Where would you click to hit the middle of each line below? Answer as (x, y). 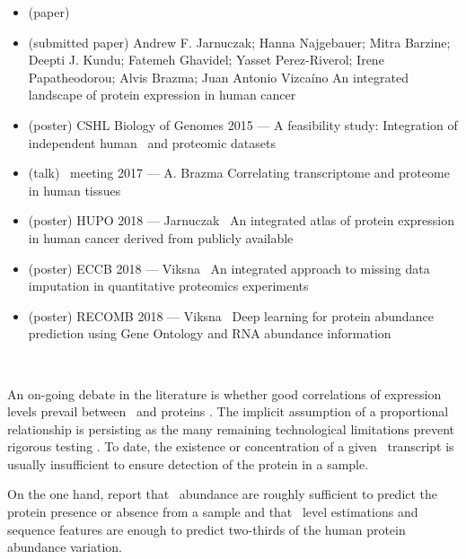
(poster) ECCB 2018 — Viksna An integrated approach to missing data (229, 268)
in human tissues (75, 190)
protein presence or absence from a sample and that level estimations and (213, 512)
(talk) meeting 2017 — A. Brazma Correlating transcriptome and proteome (239, 173)
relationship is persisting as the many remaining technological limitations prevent (231, 428)
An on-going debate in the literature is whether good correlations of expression (224, 393)
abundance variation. (65, 547)
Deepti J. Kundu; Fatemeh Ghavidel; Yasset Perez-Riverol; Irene (206, 60)
